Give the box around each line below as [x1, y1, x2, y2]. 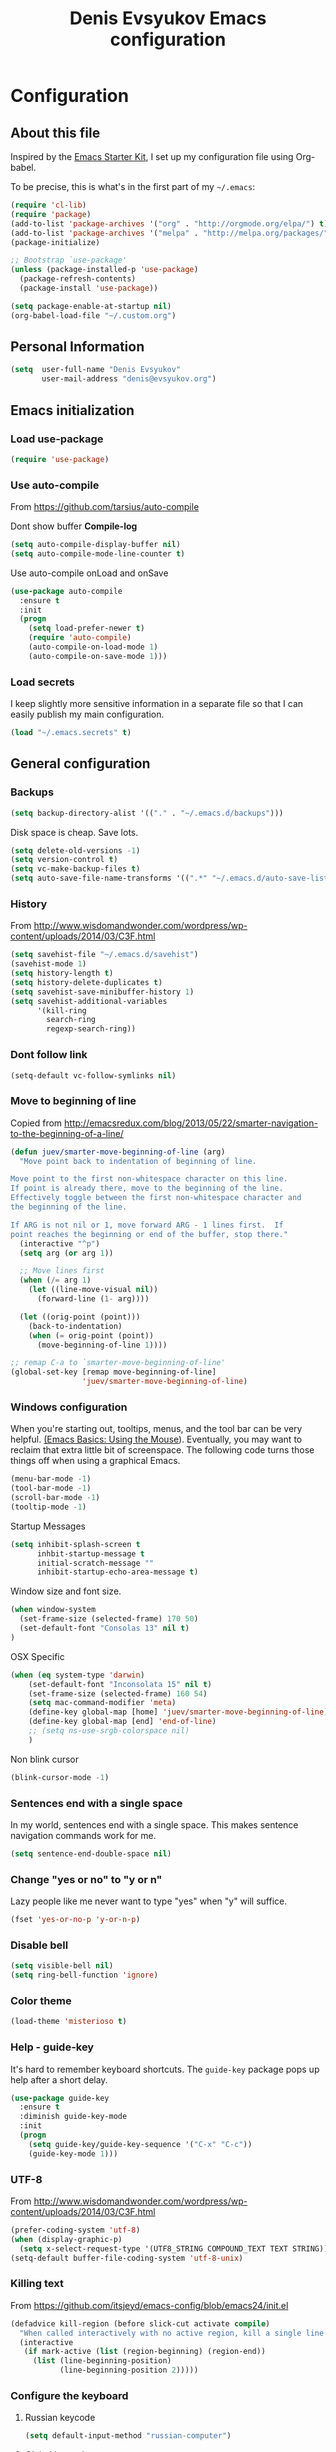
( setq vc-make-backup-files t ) [10, 864, 141, 874]
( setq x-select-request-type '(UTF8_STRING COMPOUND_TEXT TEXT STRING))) [19, 2243, 333, 2254]
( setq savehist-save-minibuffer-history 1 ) [10, 987, 195, 997]
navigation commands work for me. [10, 1830, 157, 1842]
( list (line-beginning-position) [32, 2356, 172, 2366]
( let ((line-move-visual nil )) [28, 1285, 159, 1295]
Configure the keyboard [10, 2388, 129, 2402]
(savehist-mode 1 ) [10, 959, 87, 969]
